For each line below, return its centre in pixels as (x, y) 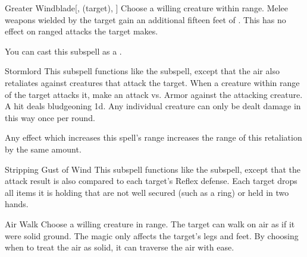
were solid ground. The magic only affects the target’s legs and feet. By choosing (152, 235)
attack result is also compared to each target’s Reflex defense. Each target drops (151, 181)
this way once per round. (50, 117)
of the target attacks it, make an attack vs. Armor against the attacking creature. (154, 94)
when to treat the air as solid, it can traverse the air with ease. (120, 247)
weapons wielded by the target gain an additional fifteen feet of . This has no (145, 19)
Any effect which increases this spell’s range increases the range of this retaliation (153, 137)
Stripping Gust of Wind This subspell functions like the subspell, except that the (153, 169)
